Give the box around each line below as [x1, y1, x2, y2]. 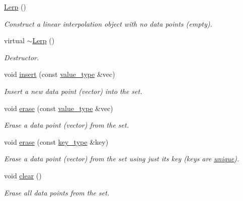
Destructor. [4, 52, 39, 62]
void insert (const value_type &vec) [4, 69, 115, 79]
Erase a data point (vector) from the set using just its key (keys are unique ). [4, 153, 239, 164]
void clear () [4, 170, 42, 180]
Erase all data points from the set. [4, 187, 110, 197]
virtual [4, 35, 25, 46]
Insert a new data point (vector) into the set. [4, 85, 142, 96]
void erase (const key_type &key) [4, 136, 109, 147]
